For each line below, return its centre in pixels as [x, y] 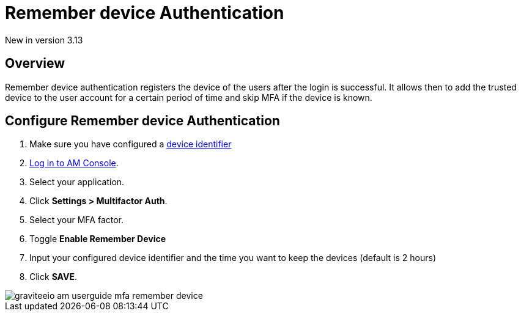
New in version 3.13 [44, 40]
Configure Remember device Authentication [142, 121]
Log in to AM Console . [74, 163]
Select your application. [77, 182]
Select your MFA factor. [77, 220]
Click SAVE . [53, 277]
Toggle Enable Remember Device [98, 239]
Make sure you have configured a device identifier [131, 144]
